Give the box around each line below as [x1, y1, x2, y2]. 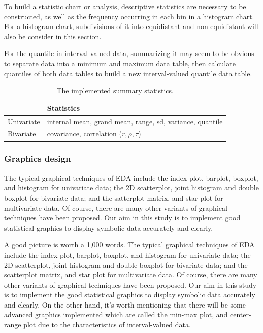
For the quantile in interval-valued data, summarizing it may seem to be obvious [4, 48, 254, 59]
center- [230, 309, 251, 320]
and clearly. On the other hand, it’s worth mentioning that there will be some [4, 299, 246, 310]
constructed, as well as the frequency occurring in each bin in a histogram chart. [4, 11, 254, 21]
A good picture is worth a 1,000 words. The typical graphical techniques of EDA [4, 239, 255, 250]
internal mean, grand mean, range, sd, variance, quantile [47, 116, 223, 126]
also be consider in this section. [4, 31, 102, 41]
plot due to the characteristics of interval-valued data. [23, 319, 191, 330]
